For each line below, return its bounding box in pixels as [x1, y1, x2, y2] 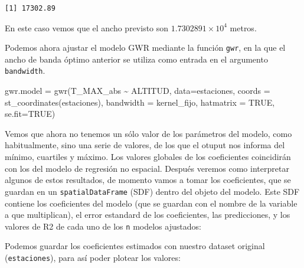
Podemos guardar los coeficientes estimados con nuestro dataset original [5, 240, 265, 252]
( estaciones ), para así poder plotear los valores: [5, 251, 181, 263]
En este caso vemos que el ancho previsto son [5, 21, 169, 34]
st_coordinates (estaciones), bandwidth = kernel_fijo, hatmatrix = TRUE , [5, 96, 275, 108]
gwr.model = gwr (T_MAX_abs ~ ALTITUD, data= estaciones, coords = [5, 84, 270, 97]
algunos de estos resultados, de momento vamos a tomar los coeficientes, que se [5, 174, 291, 186]
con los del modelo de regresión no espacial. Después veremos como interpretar [5, 162, 289, 174]
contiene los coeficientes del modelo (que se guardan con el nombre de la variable [5, 197, 298, 209]
